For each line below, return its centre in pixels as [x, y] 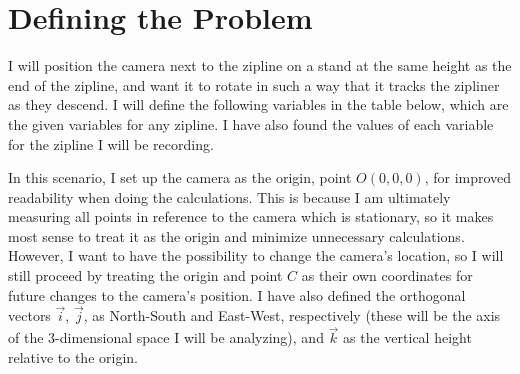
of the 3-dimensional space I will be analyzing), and [166, 337]
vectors [29, 315]
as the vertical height [407, 337]
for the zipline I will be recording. [111, 143]
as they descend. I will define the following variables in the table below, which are [258, 104]
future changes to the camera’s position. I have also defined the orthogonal [237, 294]
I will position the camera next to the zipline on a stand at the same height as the [260, 65]
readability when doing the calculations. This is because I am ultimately [229, 196]
